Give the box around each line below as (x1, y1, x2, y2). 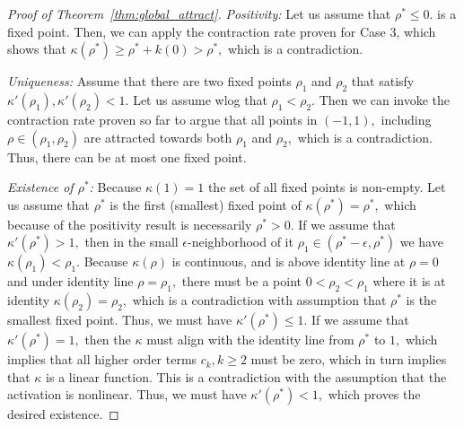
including (381, 109, 432, 128)
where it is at (372, 272, 446, 291)
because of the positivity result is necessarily (7, 214, 252, 233)
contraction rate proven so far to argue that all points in (7, 109, 318, 128)
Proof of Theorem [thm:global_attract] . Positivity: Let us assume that (7, 4, 391, 22)
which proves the (328, 385, 421, 404)
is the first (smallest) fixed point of (109, 195, 302, 213)
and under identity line (7, 272, 134, 291)
